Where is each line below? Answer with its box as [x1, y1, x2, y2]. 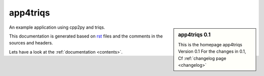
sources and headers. [9, 40, 53, 46]
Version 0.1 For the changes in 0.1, [178, 49, 246, 55]
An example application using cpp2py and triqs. [9, 24, 105, 30]
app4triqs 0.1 [178, 31, 211, 38]
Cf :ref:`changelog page [178, 55, 227, 61]
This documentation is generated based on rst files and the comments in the [9, 33, 163, 39]
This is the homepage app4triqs [178, 41, 242, 47]
